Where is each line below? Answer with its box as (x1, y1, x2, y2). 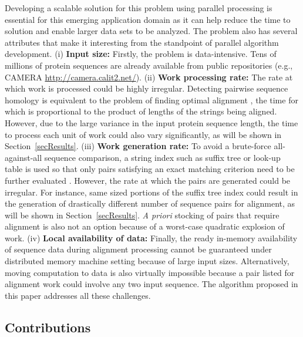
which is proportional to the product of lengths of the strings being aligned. (5, 105, 277, 117)
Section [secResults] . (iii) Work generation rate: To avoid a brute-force (5, 140, 271, 152)
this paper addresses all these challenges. (5, 289, 151, 301)
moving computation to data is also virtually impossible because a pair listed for (5, 266, 295, 278)
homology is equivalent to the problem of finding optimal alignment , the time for (5, 93, 298, 106)
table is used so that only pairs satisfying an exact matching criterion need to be (5, 163, 295, 175)
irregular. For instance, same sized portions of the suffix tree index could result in (5, 186, 298, 198)
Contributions (5, 318, 91, 336)
